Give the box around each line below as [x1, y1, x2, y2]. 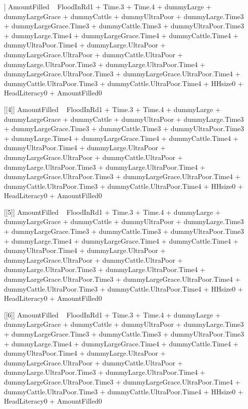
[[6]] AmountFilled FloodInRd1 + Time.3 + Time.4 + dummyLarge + [4, 309, 221, 319]
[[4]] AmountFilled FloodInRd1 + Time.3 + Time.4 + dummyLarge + [4, 104, 221, 114]
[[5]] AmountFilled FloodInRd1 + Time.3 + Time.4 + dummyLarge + [4, 206, 221, 217]
